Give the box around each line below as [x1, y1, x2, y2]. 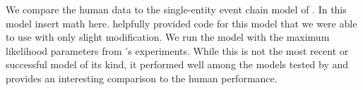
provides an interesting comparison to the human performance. [6, 70, 278, 85]
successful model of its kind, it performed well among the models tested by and [6, 57, 349, 72]
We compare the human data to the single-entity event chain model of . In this [6, 2, 347, 16]
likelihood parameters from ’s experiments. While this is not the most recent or [6, 43, 349, 58]
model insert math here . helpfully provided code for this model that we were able [6, 15, 357, 30]
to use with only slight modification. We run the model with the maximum [6, 30, 330, 44]
